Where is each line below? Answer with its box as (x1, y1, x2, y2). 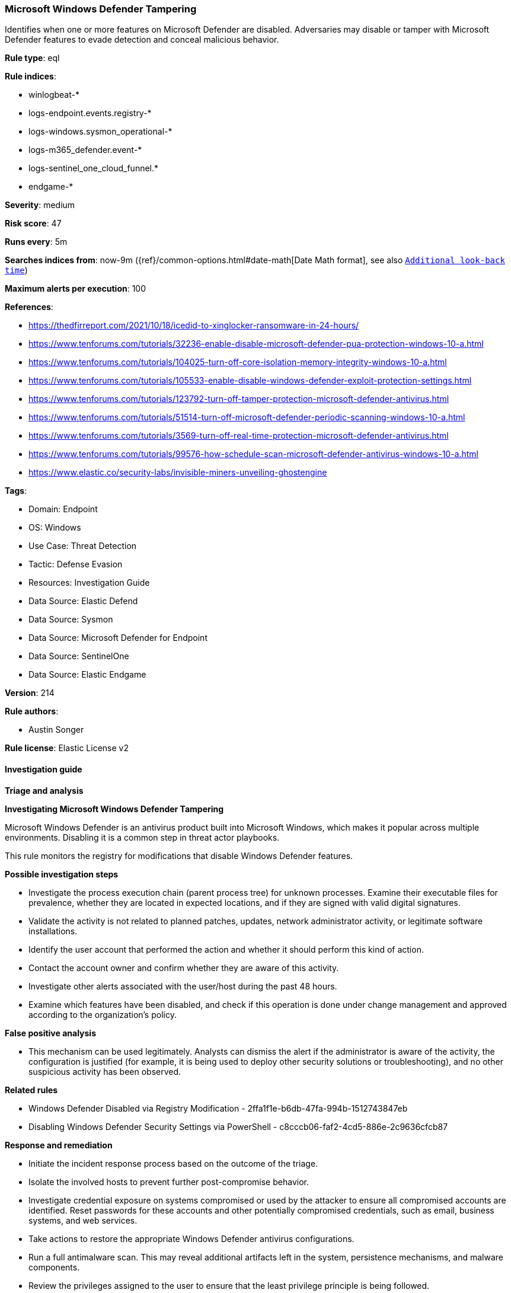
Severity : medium (5, 200, 75, 210)
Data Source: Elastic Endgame (28, 669, 146, 680)
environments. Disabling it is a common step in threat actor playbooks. (5, 832, 280, 842)
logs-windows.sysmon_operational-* (28, 126, 173, 137)
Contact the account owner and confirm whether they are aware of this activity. (28, 962, 339, 973)
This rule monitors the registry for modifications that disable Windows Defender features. (5, 850, 353, 861)
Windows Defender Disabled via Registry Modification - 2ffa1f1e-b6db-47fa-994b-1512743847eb (28, 1103, 408, 1113)
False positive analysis (5, 1027, 96, 1038)
